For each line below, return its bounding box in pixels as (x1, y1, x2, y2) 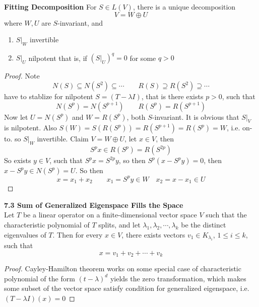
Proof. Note (4, 70, 40, 81)
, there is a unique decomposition (133, 2, 236, 12)
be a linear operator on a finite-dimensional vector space (23, 209, 197, 220)
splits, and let (98, 219, 141, 229)
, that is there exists (141, 91, 204, 102)
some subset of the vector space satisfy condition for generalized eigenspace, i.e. (4, 283, 249, 293)
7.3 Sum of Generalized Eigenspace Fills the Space (4, 199, 183, 210)
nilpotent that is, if (28, 52, 87, 63)
